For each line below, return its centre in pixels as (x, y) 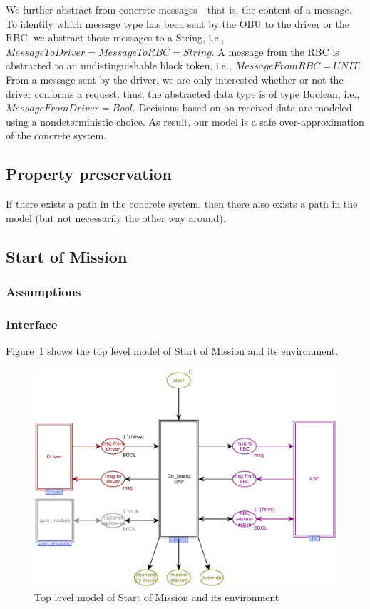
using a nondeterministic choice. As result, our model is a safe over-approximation (185, 121)
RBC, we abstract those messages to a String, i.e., (115, 37)
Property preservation (89, 174)
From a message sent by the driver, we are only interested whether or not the (175, 79)
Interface (32, 324)
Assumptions (43, 292)
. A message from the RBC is (275, 51)
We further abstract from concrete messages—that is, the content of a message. (179, 9)
